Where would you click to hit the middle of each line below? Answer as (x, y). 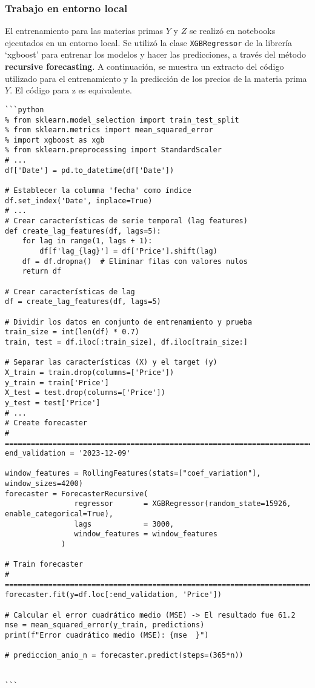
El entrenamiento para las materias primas (84, 31)
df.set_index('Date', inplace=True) (79, 201)
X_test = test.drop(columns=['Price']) (85, 393)
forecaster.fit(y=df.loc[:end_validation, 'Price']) (113, 595)
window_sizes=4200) (44, 484)
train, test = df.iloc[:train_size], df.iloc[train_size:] (126, 342)
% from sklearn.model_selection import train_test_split (122, 120)
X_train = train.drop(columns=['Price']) (90, 372)
